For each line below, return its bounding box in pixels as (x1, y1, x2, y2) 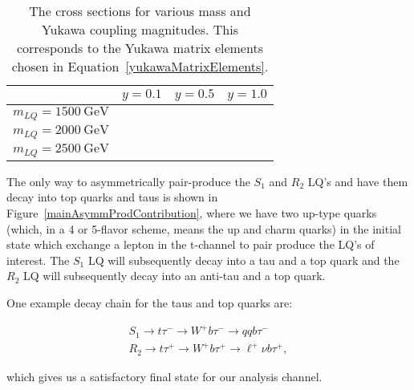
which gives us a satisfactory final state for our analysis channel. (6, 368, 323, 384)
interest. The (6, 251, 70, 268)
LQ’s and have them (307, 173, 408, 189)
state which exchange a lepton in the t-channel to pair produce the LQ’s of (6, 236, 375, 253)
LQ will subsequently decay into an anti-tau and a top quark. (22, 267, 326, 284)
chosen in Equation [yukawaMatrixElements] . (11, 57, 269, 75)
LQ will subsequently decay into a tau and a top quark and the (87, 251, 400, 268)
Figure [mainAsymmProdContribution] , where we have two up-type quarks (6, 205, 377, 221)
